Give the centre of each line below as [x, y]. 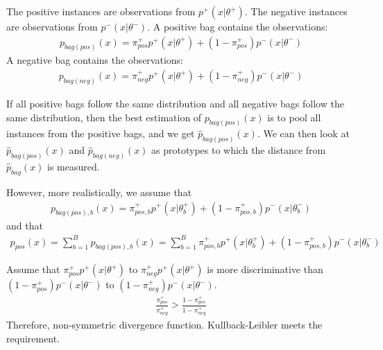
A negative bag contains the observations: [95, 60]
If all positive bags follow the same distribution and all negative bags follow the [175, 103]
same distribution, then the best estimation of [104, 117]
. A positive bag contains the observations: [238, 26]
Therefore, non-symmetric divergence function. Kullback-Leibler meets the [164, 325]
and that [25, 226]
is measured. [74, 167]
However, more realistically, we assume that [99, 192]
